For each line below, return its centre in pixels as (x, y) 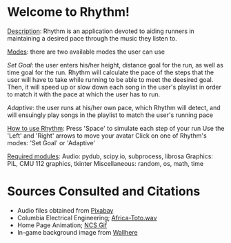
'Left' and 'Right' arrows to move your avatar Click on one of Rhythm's (107, 136)
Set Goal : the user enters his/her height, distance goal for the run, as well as (115, 65)
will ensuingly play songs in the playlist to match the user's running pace (110, 115)
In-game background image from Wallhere (77, 232)
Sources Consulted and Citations (104, 192)
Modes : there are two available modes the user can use (86, 52)
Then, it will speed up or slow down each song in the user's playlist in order (114, 87)
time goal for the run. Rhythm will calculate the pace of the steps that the (111, 72)
